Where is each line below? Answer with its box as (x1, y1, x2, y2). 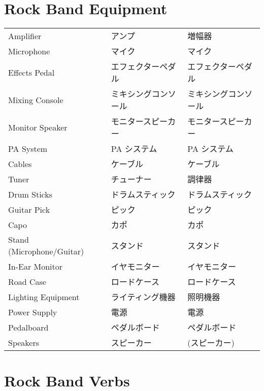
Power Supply (8, 306, 57, 318)
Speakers (8, 336, 40, 348)
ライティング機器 (111, 291, 176, 303)
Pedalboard (8, 321, 49, 333)
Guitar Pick (8, 203, 50, 215)
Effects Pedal (8, 66, 55, 78)
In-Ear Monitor (8, 260, 63, 272)
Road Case (8, 275, 46, 287)
